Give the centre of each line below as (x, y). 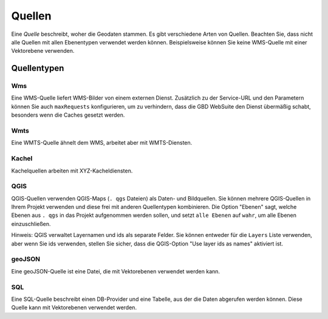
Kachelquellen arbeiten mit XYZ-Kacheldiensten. (72, 171)
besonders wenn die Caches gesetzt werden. (68, 115)
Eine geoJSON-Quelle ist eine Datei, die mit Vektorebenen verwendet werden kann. (116, 271)
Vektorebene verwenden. (43, 51)
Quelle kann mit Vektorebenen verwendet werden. (74, 307)
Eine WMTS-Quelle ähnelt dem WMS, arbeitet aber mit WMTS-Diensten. (102, 143)
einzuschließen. (31, 224)
